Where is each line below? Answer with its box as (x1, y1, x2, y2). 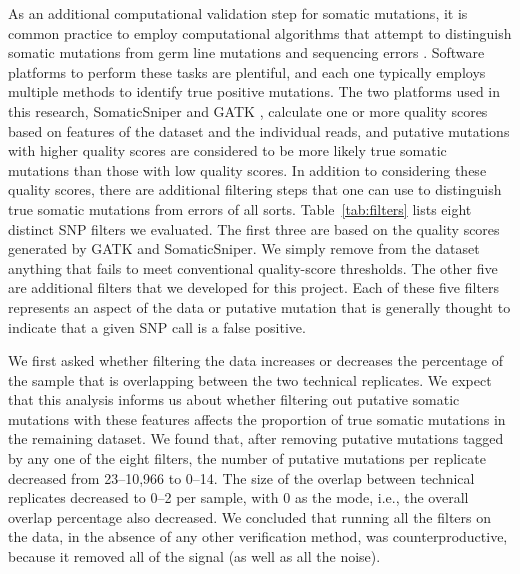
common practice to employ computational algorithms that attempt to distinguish (8, 22, 512, 43)
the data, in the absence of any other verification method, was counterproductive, (8, 526, 508, 547)
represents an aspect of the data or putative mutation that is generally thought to (8, 296, 511, 317)
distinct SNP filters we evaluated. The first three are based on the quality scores (8, 218, 500, 239)
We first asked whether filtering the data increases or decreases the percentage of (8, 350, 503, 371)
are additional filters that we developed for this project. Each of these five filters (8, 277, 500, 298)
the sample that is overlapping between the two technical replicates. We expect (8, 369, 492, 390)
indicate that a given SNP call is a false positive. (8, 316, 306, 337)
